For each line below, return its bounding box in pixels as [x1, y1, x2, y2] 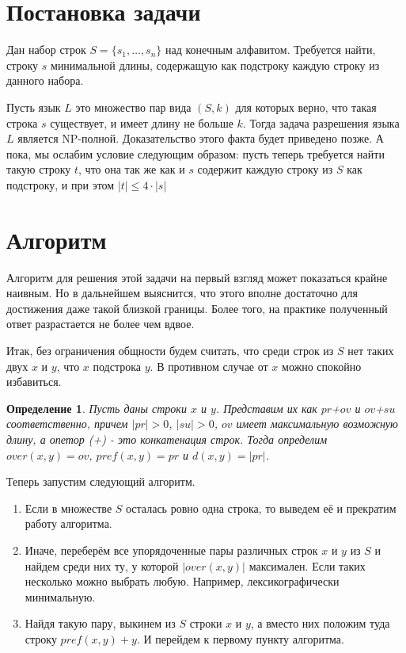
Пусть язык [6, 98, 61, 115]
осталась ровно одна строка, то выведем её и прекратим [126, 499, 397, 516]
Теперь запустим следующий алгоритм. [6, 473, 195, 490]
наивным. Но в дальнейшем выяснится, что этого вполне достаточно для [6, 284, 358, 301]
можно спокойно [282, 357, 362, 374]
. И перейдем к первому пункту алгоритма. [136, 630, 344, 647]
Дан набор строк [6, 41, 86, 58]
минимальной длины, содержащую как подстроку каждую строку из [51, 56, 380, 73]
